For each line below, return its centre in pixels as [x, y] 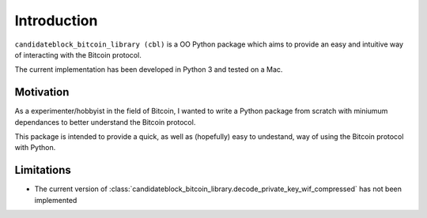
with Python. [35, 148]
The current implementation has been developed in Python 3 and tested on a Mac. [149, 70]
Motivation [42, 92]
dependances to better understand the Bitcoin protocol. [105, 122]
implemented [56, 200]
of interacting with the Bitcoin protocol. [78, 54]
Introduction [56, 21]
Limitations [43, 170]
